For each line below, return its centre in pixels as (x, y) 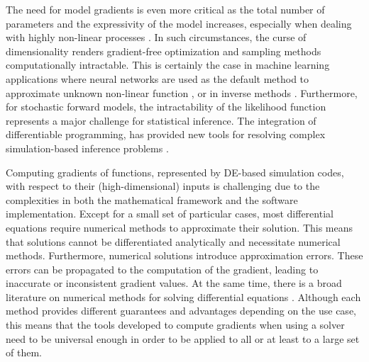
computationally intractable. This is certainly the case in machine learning (168, 65)
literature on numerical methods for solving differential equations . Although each (183, 296)
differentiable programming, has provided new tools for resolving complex (166, 134)
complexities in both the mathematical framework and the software (152, 199)
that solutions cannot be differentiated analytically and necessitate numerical (173, 241)
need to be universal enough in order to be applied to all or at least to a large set (183, 338)
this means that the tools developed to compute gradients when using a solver (175, 325)
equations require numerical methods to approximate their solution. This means (180, 227)
